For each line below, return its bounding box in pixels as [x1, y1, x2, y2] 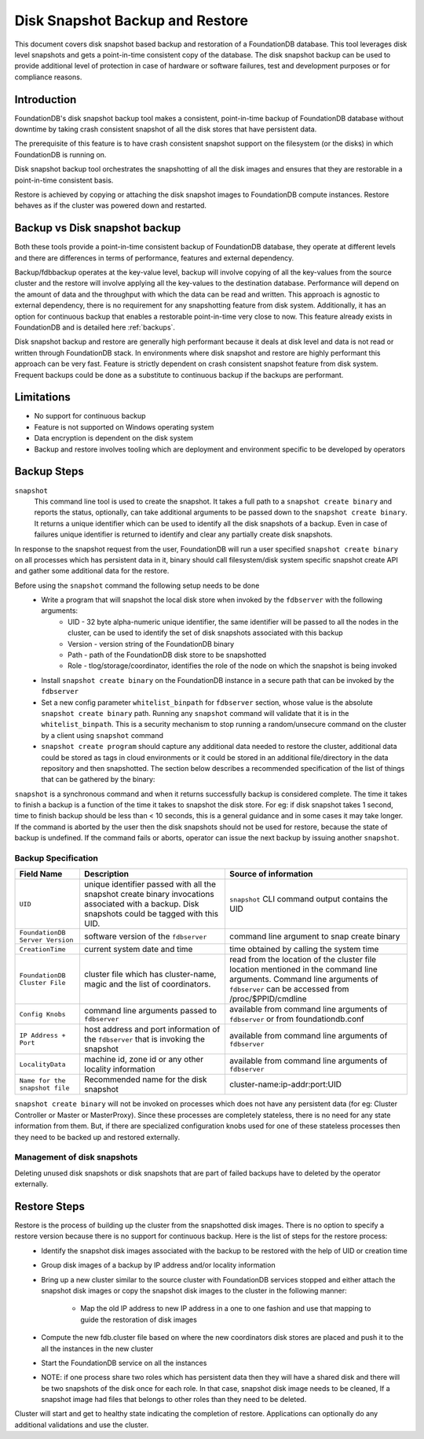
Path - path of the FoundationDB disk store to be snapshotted [68, 650, 267, 660]
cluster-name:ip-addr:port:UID [228, 1079, 342, 1090]
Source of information [228, 869, 313, 880]
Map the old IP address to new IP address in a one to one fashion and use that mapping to [80, 1304, 371, 1313]
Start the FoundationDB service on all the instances [41, 1358, 207, 1367]
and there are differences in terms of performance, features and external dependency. [14, 253, 294, 263]
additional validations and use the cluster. [14, 1420, 149, 1430]
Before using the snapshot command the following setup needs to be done [14, 581, 260, 590]
